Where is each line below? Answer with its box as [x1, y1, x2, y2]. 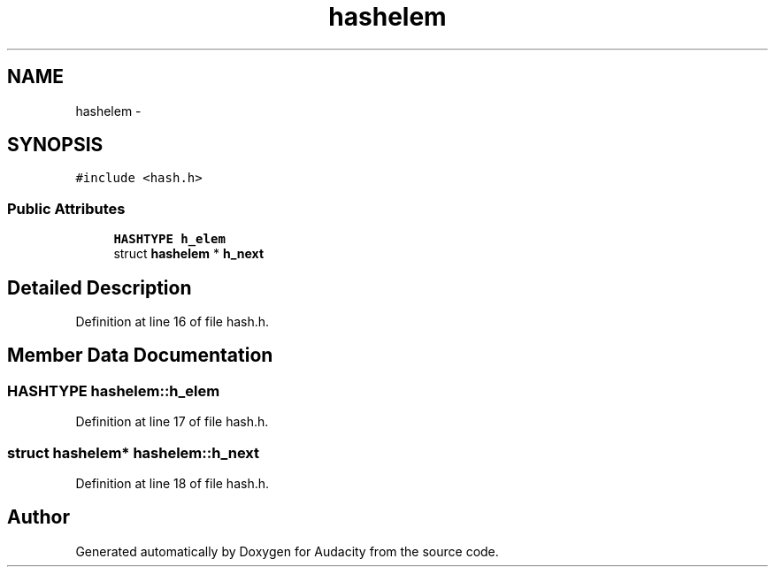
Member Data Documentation [7, 344, 273, 367]
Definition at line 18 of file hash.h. [75, 476, 270, 491]
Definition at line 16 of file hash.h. [75, 314, 270, 330]
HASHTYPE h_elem [113, 232, 226, 247]
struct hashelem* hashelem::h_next [7, 443, 260, 462]
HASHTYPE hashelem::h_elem [7, 381, 220, 400]
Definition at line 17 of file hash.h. [75, 414, 269, 430]
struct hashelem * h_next [113, 246, 265, 262]
